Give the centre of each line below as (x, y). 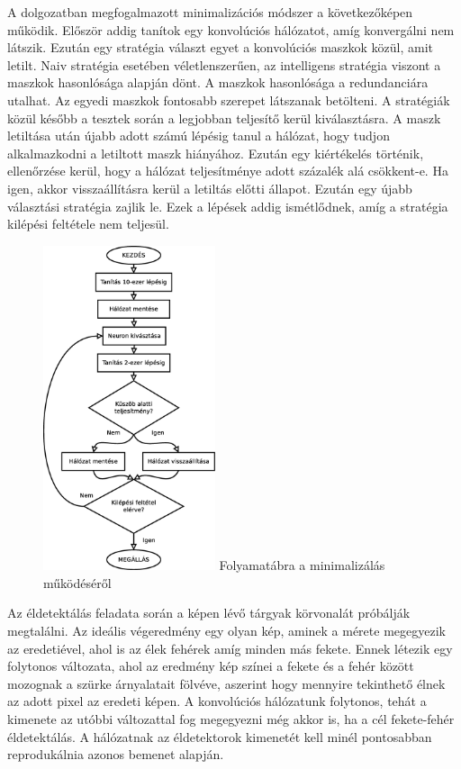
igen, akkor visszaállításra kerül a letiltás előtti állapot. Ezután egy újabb (210, 188)
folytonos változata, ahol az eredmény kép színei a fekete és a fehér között (211, 666)
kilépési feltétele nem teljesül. (88, 224)
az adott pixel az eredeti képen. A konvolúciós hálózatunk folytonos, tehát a (217, 701)
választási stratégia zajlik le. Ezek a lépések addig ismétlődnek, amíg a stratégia (228, 206)
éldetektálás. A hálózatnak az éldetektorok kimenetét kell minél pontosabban (220, 736)
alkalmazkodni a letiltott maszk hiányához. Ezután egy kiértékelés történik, (216, 153)
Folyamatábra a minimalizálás (302, 565)
